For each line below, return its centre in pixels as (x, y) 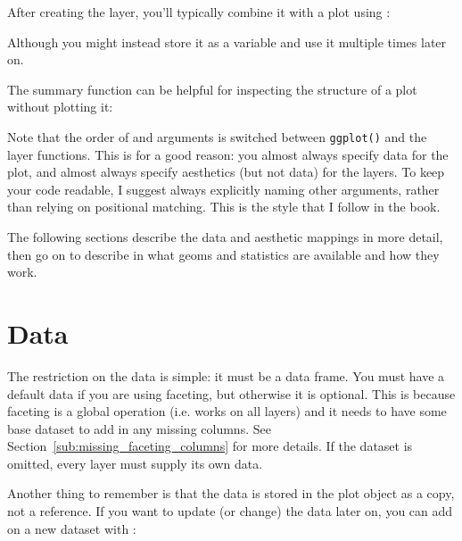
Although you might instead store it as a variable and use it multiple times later (227, 42)
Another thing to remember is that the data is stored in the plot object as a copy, (231, 493)
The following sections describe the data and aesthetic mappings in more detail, (225, 237)
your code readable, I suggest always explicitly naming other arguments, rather (223, 189)
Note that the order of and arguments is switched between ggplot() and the (217, 136)
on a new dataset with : (72, 528)
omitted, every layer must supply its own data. (135, 463)
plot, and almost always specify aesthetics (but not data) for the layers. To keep (226, 172)
